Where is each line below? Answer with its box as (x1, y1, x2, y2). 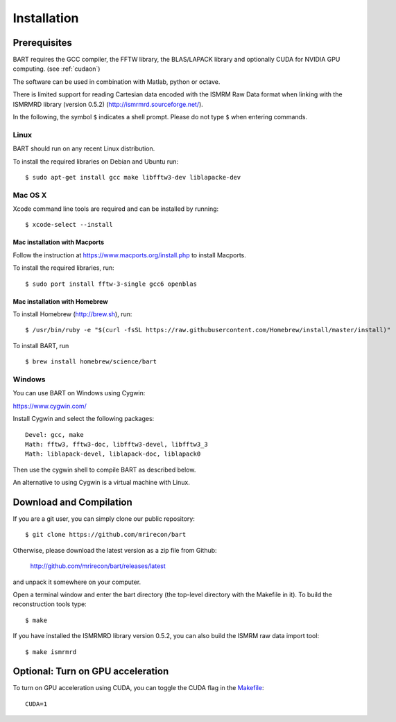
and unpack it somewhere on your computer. (12, 578, 141, 586)
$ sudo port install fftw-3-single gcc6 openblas (25, 280, 198, 288)
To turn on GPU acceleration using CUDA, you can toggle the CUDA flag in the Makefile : (12, 684, 264, 692)
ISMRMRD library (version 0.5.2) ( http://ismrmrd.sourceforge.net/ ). (12, 100, 204, 108)
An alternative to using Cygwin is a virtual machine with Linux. (12, 479, 190, 487)
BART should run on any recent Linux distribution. (12, 144, 155, 153)
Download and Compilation (12, 496, 133, 508)
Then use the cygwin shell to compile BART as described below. (12, 465, 196, 474)
